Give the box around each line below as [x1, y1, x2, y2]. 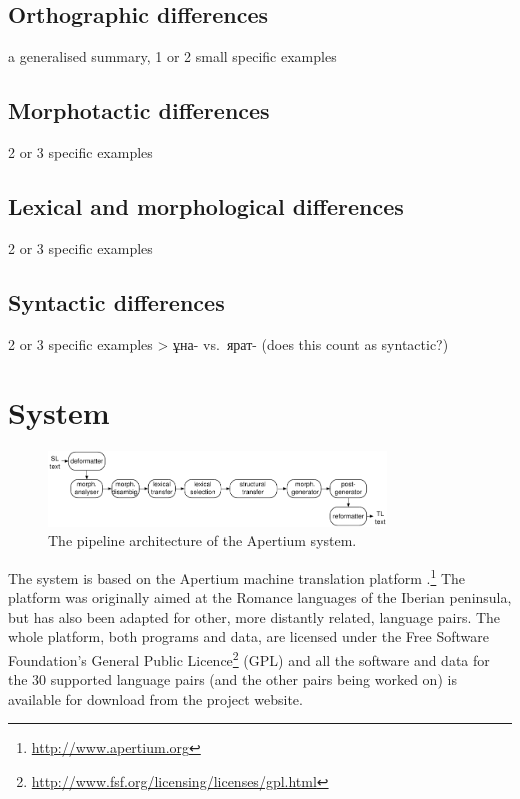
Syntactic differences [8, 286, 225, 317]
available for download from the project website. [8, 688, 303, 709]
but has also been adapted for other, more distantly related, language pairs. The [8, 606, 501, 627]
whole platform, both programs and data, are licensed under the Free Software [8, 626, 489, 647]
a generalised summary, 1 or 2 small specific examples [8, 46, 337, 67]
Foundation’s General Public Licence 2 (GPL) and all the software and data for [8, 646, 490, 670]
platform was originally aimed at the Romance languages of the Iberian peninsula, [8, 587, 512, 608]
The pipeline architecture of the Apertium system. [48, 530, 357, 551]
